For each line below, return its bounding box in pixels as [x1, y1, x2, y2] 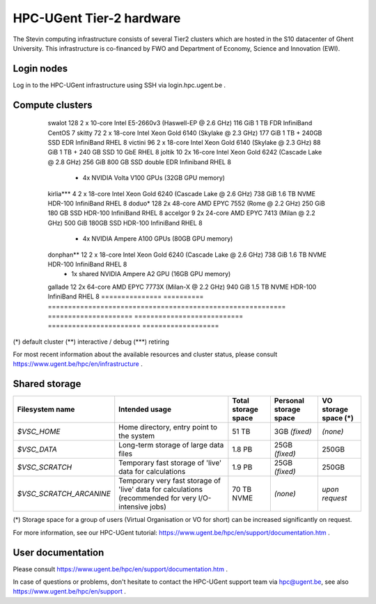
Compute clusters [13, 99, 93, 111]
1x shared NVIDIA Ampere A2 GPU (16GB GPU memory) [71, 270, 231, 278]
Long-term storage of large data [118, 440, 224, 450]
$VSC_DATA [17, 445, 57, 454]
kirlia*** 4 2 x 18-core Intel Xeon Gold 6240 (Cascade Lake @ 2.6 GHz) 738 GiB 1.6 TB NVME [47, 189, 316, 198]
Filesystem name [17, 404, 75, 414]
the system [118, 431, 155, 441]
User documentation [13, 546, 104, 558]
